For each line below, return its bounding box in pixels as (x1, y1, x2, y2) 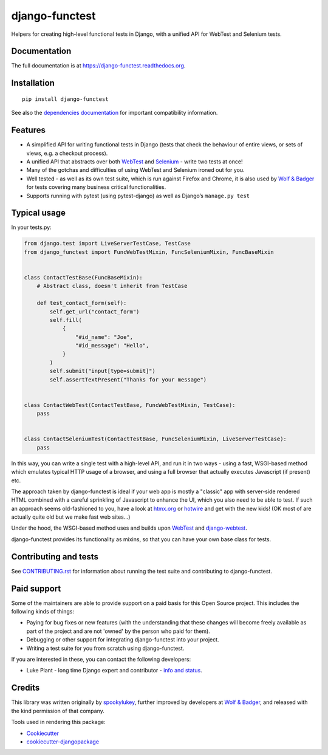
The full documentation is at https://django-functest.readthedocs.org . (11, 62, 186, 69)
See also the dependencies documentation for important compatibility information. (11, 109, 218, 117)
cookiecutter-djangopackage (26, 738, 100, 745)
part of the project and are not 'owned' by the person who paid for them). (26, 627, 211, 635)
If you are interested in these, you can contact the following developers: (11, 656, 191, 663)
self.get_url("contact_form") (49, 308, 140, 315)
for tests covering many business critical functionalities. (26, 183, 166, 191)
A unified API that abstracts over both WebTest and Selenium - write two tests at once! (26, 158, 243, 165)
